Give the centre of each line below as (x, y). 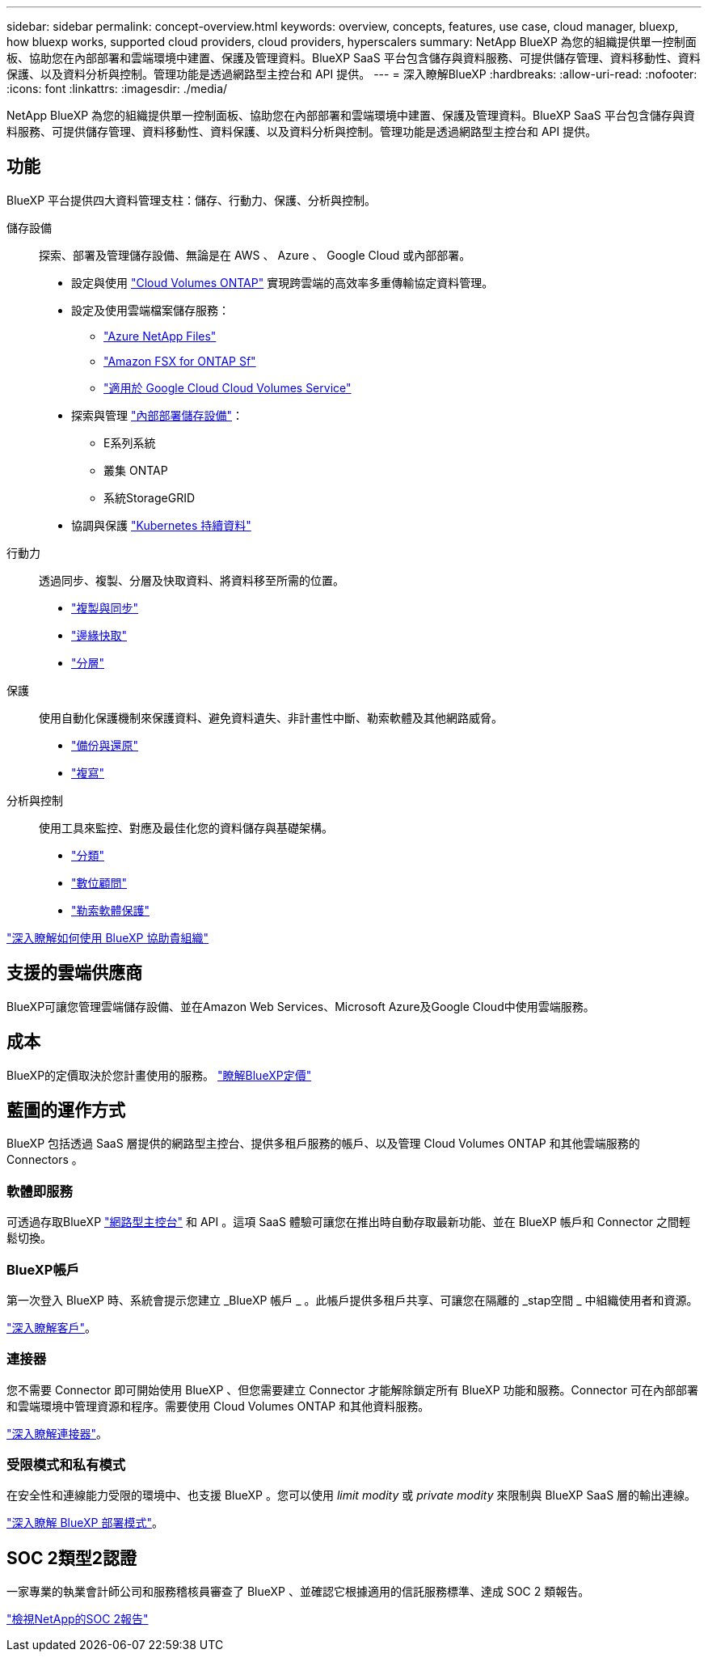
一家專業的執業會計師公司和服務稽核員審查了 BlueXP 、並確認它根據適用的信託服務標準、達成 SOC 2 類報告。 (298, 1592)
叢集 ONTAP (136, 470)
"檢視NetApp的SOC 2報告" (78, 1619)
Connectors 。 (45, 1160)
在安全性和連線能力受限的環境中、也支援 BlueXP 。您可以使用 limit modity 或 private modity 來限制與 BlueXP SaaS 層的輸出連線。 (352, 1495)
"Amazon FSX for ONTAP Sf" (180, 361)
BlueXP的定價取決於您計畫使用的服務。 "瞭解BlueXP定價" (159, 1075)
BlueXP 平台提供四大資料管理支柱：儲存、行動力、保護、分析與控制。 (192, 200)
